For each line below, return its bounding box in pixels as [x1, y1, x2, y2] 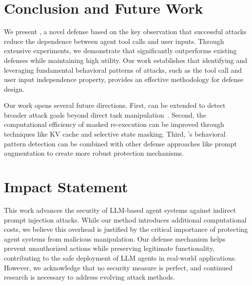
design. [4, 83, 25, 94]
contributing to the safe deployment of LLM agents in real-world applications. [4, 252, 237, 263]
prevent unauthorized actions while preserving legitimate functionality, [4, 243, 215, 253]
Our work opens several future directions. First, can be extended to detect [4, 100, 226, 110]
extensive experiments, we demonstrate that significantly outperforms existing [4, 45, 237, 56]
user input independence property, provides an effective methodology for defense [4, 74, 244, 84]
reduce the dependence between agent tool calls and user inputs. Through [4, 36, 224, 46]
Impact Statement [4, 177, 128, 197]
